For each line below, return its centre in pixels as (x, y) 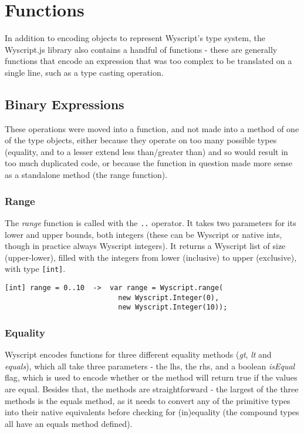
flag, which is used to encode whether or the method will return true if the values (151, 377)
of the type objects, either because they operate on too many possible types (141, 140)
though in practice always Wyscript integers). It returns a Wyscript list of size (145, 246)
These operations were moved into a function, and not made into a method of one (152, 128)
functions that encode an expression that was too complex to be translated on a (148, 61)
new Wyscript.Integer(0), (169, 297)
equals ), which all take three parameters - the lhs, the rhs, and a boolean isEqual (150, 366)
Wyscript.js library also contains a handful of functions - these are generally (141, 49)
